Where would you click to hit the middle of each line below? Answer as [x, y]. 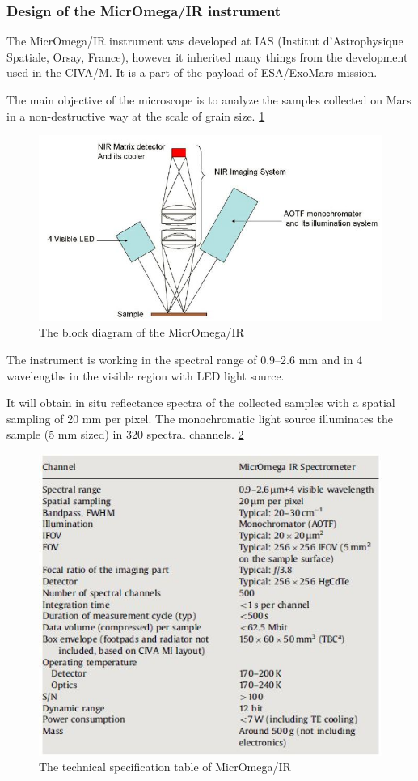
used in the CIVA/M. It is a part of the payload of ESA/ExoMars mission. [192, 72]
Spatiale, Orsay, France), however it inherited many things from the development [207, 56]
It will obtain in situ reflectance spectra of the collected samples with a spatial [201, 403]
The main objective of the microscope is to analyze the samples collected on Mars [209, 100]
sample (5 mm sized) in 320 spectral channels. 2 [125, 434]
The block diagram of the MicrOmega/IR [141, 332]
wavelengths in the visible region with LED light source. [146, 375]
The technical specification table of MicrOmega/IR [165, 767]
